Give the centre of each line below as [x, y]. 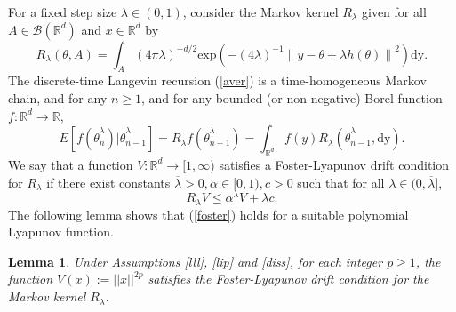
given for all [394, 12]
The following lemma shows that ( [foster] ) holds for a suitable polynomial [208, 214]
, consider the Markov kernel [260, 12]
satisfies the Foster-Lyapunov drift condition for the [288, 279]
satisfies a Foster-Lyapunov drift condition [334, 164]
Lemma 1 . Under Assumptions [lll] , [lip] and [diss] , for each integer [196, 261]
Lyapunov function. [61, 232]
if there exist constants [108, 182]
